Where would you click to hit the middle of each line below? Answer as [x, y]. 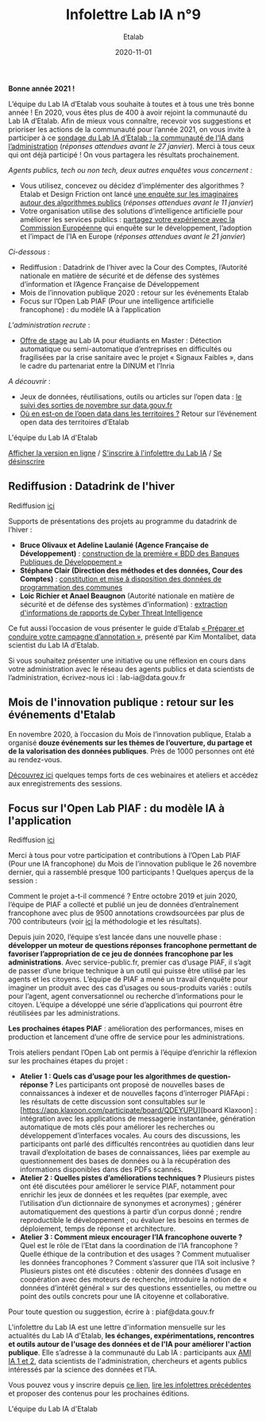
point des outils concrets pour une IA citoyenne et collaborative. [124, 1297]
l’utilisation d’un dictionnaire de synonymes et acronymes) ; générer [131, 1204]
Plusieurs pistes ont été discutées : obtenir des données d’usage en [131, 1271]
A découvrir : [29, 381]
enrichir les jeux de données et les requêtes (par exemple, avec [123, 1195]
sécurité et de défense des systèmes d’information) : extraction [123, 604]
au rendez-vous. [35, 759]
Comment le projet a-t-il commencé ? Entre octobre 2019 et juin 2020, [123, 896]
